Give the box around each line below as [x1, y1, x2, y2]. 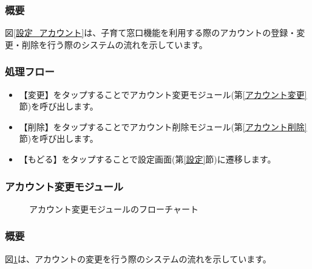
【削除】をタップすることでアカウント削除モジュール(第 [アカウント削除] [19, 120, 307, 133]
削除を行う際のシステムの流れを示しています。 [21, 38, 208, 51]
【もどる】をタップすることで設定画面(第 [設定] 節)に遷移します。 [19, 153, 276, 165]
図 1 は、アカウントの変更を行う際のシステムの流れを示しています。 [5, 252, 271, 265]
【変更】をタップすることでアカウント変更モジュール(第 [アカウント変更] [19, 88, 307, 100]
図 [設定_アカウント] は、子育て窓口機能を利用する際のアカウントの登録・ [5, 26, 297, 39]
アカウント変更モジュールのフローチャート [29, 202, 198, 215]
